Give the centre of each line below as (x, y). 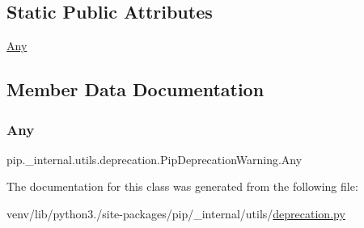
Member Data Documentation (135, 89)
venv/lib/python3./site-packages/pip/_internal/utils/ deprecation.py (176, 213)
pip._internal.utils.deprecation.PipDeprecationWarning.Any (154, 159)
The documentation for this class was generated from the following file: (182, 186)
